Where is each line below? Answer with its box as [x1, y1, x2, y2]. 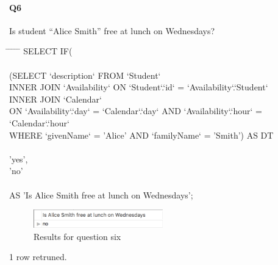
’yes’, [9, 152, 28, 165]
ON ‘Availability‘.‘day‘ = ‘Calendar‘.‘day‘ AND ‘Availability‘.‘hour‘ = [9, 104, 262, 117]
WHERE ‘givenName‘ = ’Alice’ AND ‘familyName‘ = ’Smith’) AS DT [9, 128, 274, 141]
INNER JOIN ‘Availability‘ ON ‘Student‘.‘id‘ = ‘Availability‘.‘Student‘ [9, 81, 268, 93]
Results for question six [34, 230, 121, 242]
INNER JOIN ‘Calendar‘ [9, 92, 102, 105]
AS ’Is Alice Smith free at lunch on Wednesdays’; [9, 188, 193, 201]
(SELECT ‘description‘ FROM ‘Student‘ [9, 68, 161, 81]
